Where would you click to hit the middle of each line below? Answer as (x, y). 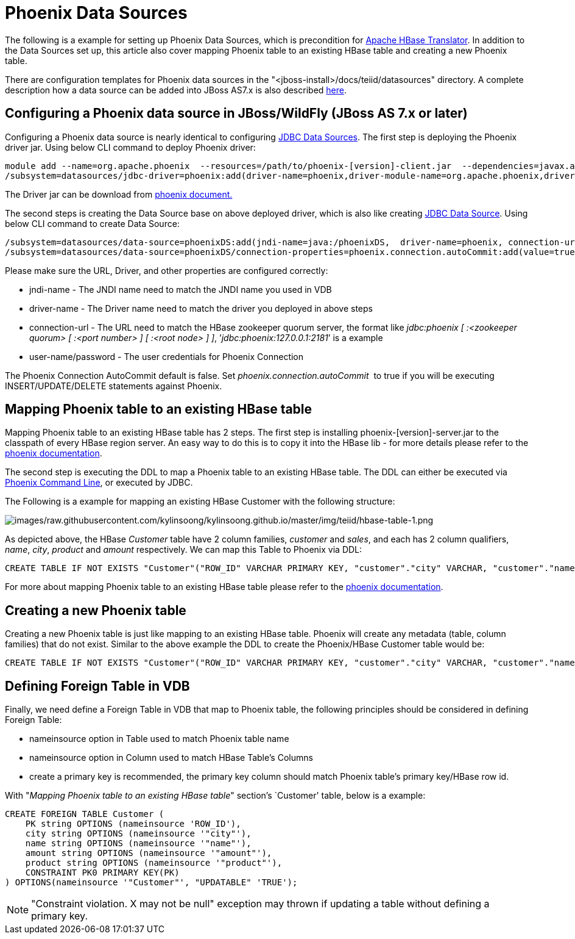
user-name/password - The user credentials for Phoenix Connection (167, 356)
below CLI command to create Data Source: (92, 223)
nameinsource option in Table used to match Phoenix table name (159, 739)
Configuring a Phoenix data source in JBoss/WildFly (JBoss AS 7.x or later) (236, 113)
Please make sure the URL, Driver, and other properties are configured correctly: (167, 270)
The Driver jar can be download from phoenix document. (119, 194)
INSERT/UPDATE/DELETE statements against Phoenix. (114, 386)
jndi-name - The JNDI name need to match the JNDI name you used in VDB (181, 289)
